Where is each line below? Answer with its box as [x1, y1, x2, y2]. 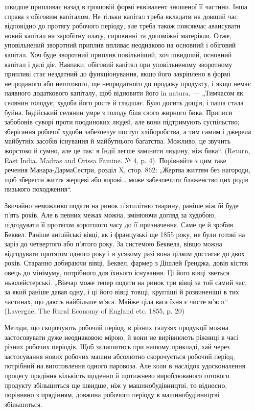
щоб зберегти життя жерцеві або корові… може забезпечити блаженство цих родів [4, 174, 249, 184]
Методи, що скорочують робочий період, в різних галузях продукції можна [4, 322, 229, 332]
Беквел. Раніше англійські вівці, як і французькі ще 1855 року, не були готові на [4, 229, 245, 239]
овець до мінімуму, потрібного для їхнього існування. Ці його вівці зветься [4, 267, 230, 278]
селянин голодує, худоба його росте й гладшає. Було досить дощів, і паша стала [4, 97, 244, 107]
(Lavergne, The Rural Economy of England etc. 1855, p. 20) [4, 306, 185, 316]
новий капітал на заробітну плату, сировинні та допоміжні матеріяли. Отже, [4, 30, 232, 40]
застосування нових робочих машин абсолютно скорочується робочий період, [4, 351, 235, 361]
